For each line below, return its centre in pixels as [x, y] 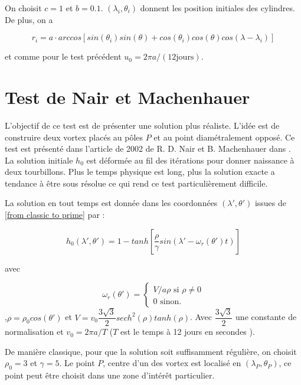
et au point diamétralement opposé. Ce [224, 137]
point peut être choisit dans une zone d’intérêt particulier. [110, 375]
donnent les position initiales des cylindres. [217, 8]
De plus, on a [29, 19]
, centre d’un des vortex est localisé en [172, 363]
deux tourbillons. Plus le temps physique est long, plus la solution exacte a [140, 172]
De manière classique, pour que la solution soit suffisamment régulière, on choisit [151, 351]
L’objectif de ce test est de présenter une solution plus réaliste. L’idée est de [142, 125]
